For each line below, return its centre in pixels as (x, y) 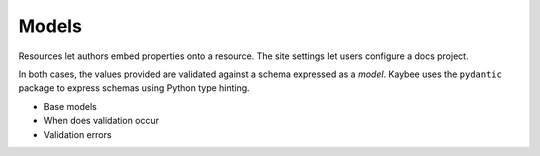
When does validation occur (101, 121)
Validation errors (77, 134)
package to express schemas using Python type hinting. (134, 88)
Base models (70, 106)
